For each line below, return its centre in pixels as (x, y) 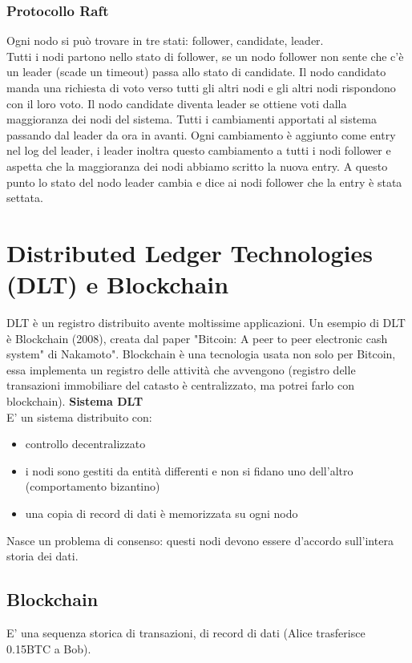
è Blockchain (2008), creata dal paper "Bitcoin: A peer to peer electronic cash (197, 338)
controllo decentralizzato (85, 444)
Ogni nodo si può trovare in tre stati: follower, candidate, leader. (165, 40)
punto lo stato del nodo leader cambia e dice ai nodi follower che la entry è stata (204, 182)
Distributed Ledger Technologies (190, 252)
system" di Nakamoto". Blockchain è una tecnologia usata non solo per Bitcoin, (201, 354)
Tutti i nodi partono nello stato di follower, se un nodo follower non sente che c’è (205, 56)
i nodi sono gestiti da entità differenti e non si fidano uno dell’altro (189, 470)
